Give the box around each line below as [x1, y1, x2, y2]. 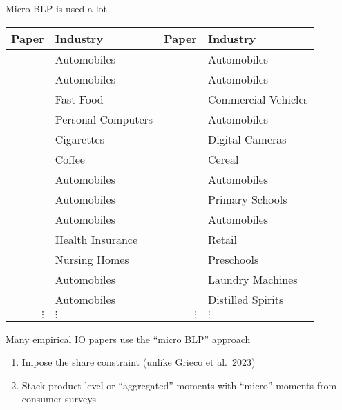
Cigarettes [55, 130, 104, 147]
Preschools [207, 251, 259, 267]
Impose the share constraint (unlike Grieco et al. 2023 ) [21, 355, 256, 369]
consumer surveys [21, 391, 97, 406]
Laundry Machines [207, 271, 298, 287]
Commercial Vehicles [207, 90, 308, 107]
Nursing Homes [55, 251, 129, 267]
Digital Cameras [207, 130, 287, 147]
